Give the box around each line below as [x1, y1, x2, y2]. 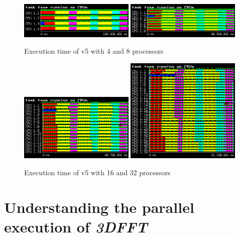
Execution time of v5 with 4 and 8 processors [24, 46, 164, 56]
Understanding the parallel [4, 196, 194, 217]
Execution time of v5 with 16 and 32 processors [24, 167, 171, 177]
